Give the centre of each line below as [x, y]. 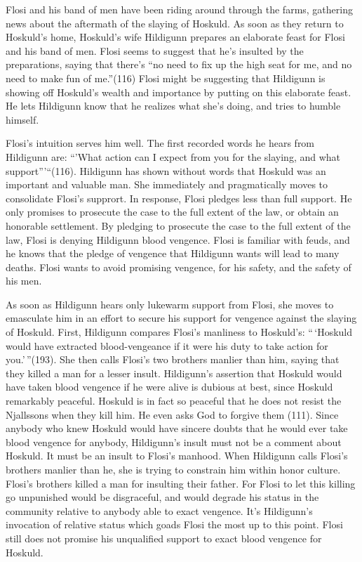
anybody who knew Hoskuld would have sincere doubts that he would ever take [177, 428]
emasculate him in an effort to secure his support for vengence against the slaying [181, 318]
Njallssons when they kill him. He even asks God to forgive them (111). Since [172, 414]
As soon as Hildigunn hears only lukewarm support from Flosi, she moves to [170, 304]
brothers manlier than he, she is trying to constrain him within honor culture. [173, 469]
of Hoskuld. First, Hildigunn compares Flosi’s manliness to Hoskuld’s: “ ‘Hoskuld [179, 332]
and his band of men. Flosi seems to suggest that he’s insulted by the [155, 50]
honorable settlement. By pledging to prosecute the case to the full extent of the [178, 225]
